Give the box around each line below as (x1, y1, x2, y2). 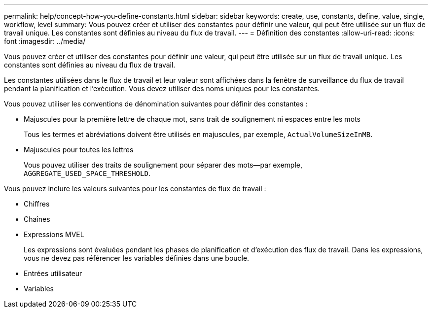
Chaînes (24, 215, 50, 223)
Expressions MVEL (24, 230, 84, 239)
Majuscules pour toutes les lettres (24, 145, 134, 154)
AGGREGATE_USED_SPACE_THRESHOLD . (24, 169, 150, 177)
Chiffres (24, 200, 50, 208)
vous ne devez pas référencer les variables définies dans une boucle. (24, 254, 250, 262)
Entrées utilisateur (24, 269, 82, 277)
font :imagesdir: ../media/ (4, 37, 86, 45)
